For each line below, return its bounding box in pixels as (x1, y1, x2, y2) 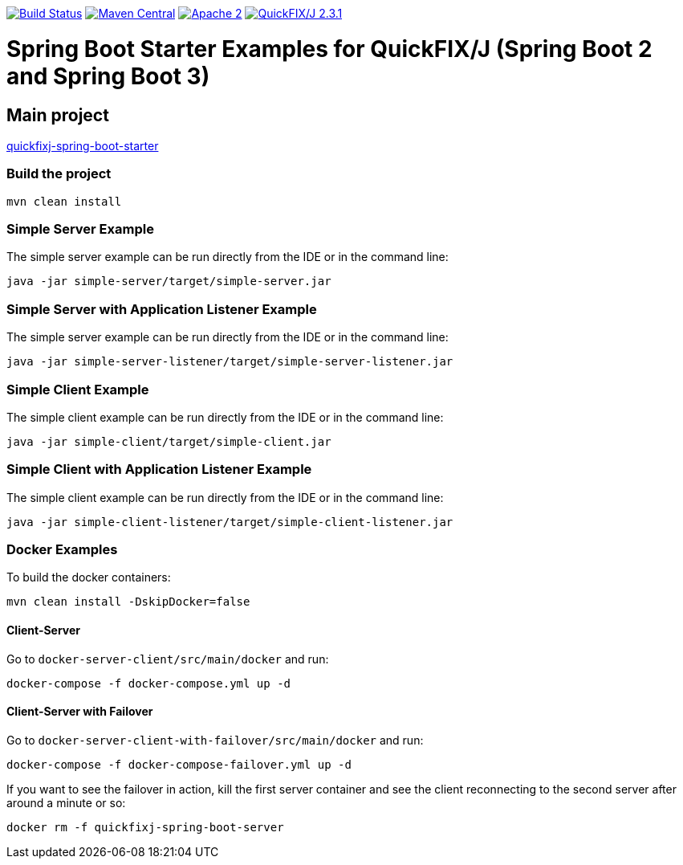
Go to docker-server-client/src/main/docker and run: (6, 651, 329, 666)
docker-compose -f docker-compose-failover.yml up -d (6, 757, 352, 771)
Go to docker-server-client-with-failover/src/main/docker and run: (6, 732, 424, 747)
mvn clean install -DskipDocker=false (6, 595, 250, 609)
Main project (6, 104, 109, 125)
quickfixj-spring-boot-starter (6, 138, 159, 153)
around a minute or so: (6, 795, 126, 810)
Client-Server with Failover (6, 704, 153, 719)
